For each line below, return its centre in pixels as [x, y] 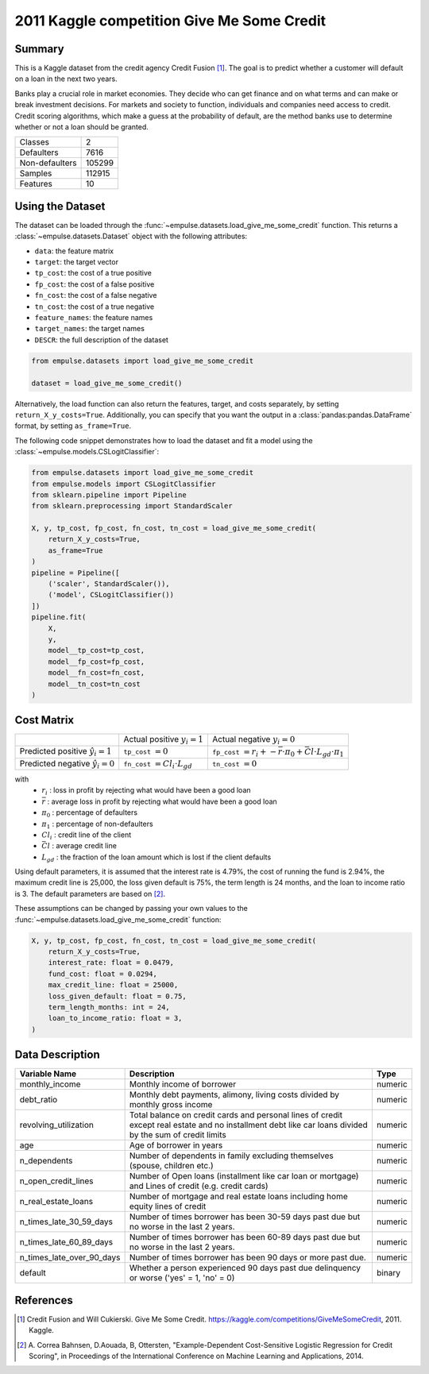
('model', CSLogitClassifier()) [111, 595]
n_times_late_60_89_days [66, 1242]
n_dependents [46, 1161]
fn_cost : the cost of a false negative [96, 295]
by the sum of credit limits [178, 1135]
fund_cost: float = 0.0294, [103, 974]
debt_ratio [39, 1100]
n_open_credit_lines [56, 1181]
